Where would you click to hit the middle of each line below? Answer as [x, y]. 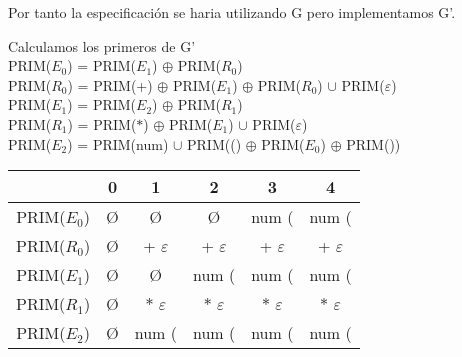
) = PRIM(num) [118, 143]
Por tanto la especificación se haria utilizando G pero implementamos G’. [232, 12]
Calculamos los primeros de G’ [102, 45]
